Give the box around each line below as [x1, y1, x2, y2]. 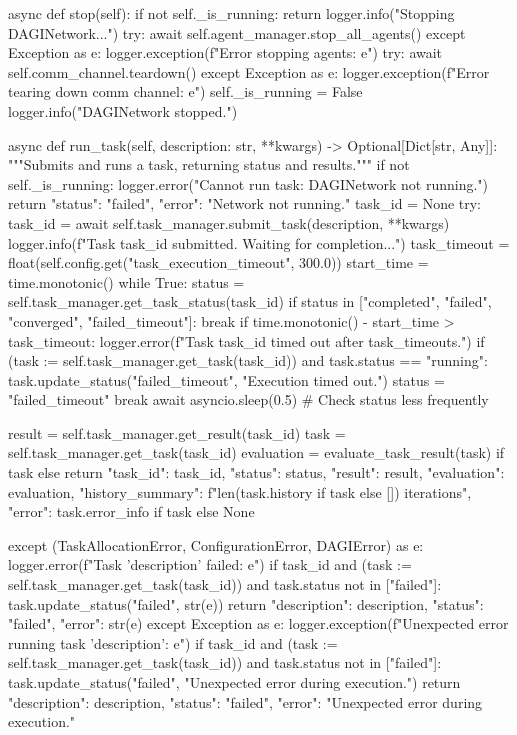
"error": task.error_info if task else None [8, 501, 255, 522]
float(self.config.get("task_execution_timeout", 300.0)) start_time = [8, 252, 429, 273]
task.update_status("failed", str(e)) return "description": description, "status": [8, 593, 484, 614]
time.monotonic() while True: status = [8, 271, 245, 292]
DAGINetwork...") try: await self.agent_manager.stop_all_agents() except [8, 22, 466, 43]
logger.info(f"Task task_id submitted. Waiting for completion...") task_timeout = [8, 232, 510, 253]
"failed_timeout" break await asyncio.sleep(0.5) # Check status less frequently [8, 389, 489, 410]
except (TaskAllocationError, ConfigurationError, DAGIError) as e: [8, 534, 424, 555]
